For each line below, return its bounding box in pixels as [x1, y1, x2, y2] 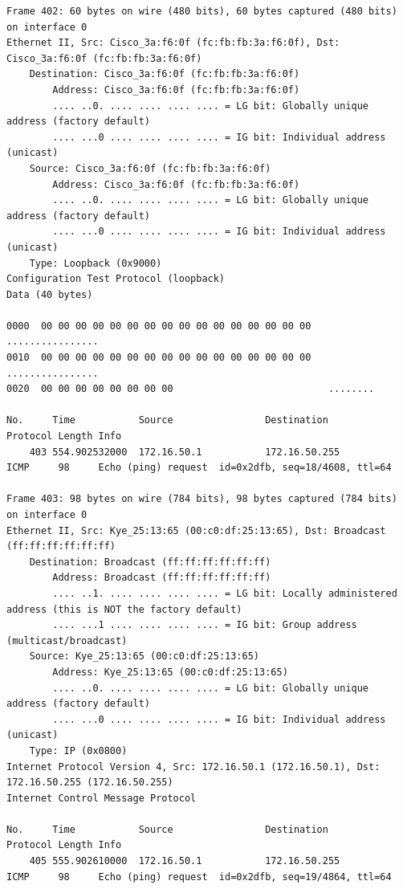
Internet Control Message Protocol [6, 792, 197, 804]
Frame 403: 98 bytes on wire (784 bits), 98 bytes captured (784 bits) [6, 493, 397, 505]
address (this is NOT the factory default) [6, 603, 242, 615]
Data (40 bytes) [6, 288, 93, 300]
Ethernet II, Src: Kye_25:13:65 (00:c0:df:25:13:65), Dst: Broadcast [6, 524, 386, 536]
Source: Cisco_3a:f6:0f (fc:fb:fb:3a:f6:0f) [29, 162, 271, 174]
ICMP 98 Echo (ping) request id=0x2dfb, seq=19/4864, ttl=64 [6, 871, 392, 883]
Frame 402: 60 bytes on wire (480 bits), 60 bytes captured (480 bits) [6, 6, 397, 17]
